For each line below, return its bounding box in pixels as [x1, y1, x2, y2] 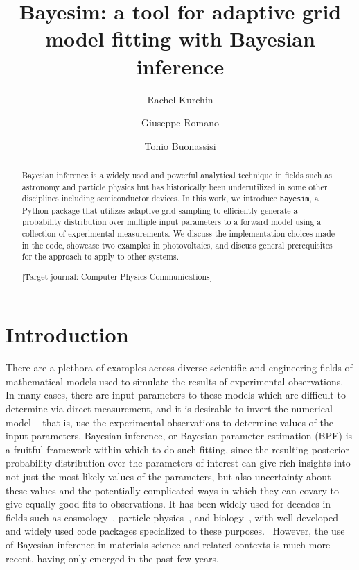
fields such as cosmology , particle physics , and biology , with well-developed [6, 510, 338, 524]
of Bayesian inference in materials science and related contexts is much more [6, 537, 331, 552]
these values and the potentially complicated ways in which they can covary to [6, 483, 339, 497]
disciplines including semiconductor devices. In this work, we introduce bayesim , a [21, 192, 319, 204]
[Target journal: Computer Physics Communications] [21, 270, 213, 282]
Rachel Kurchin [147, 92, 213, 106]
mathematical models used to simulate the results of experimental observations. [6, 374, 344, 388]
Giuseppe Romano [141, 115, 219, 130]
